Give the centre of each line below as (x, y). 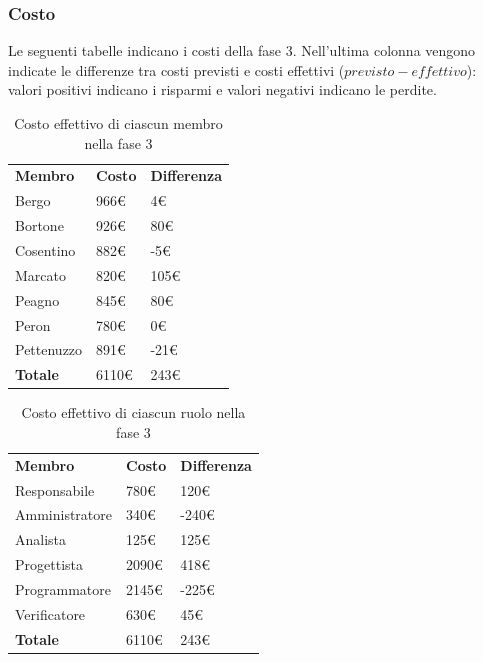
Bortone (39, 225)
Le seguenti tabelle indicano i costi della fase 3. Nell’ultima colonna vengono (242, 50)
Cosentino (45, 249)
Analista (41, 539)
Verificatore (50, 613)
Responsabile (55, 489)
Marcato (40, 274)
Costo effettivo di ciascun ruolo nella (133, 412)
